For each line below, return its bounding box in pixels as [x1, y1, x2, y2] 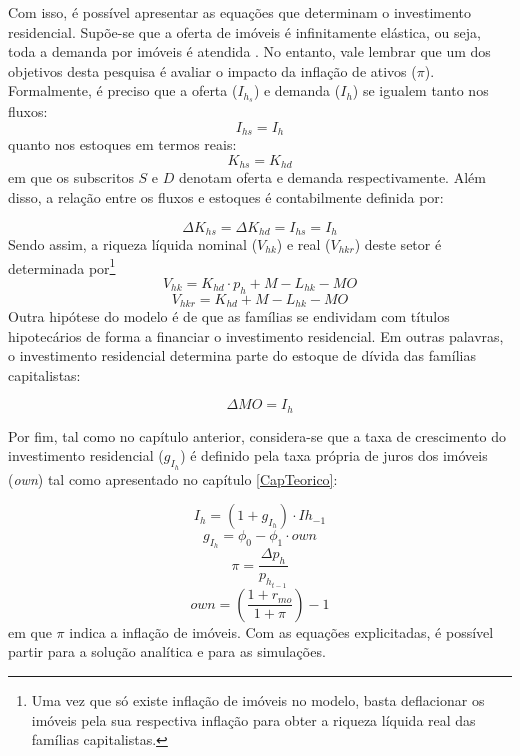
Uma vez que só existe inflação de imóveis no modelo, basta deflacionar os [31, 689, 485, 710]
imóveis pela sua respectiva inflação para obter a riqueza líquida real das [31, 709, 476, 730]
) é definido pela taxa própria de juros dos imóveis [180, 445, 488, 466]
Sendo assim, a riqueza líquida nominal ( [8, 233, 258, 254]
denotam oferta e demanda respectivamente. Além [178, 167, 486, 188]
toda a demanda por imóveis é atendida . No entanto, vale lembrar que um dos [8, 41, 491, 62]
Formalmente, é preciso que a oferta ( [8, 80, 238, 101]
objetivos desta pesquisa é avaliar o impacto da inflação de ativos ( [8, 60, 417, 81]
